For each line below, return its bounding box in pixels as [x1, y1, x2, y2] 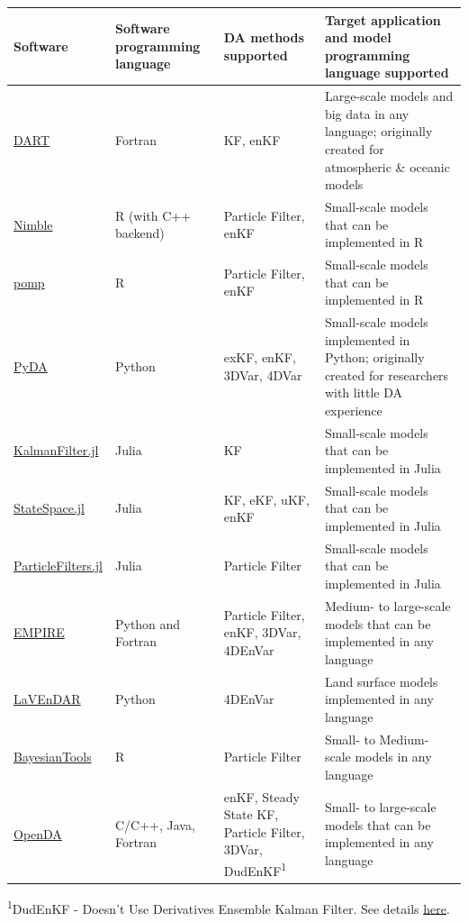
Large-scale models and [324, 87, 454, 105]
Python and [114, 614, 181, 633]
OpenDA [13, 824, 62, 843]
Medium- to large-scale [324, 596, 451, 615]
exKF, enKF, [223, 348, 296, 367]
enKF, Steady [223, 787, 300, 806]
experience [324, 400, 382, 419]
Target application [324, 10, 441, 29]
